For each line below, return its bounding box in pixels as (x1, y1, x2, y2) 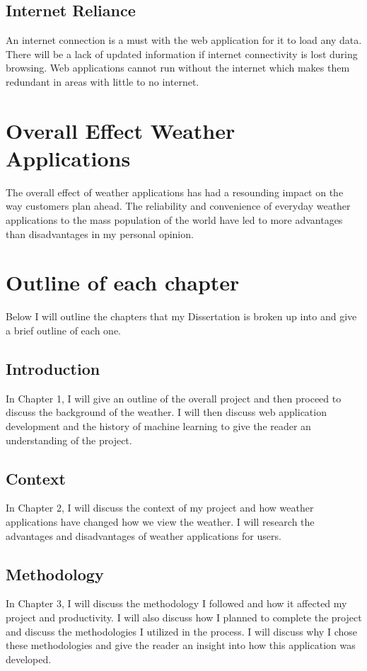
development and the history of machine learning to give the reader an (6, 418, 311, 433)
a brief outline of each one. (6, 322, 121, 337)
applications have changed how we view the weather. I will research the (6, 514, 315, 529)
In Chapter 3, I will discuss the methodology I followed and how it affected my (6, 596, 347, 611)
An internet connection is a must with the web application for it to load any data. (6, 33, 362, 47)
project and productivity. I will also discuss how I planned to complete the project (6, 609, 362, 624)
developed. (6, 651, 52, 666)
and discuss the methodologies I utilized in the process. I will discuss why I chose (6, 624, 357, 638)
